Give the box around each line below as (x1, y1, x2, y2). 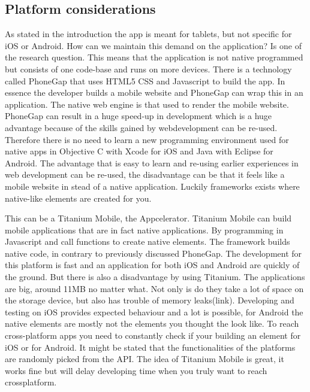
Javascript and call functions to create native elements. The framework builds (5, 235, 290, 248)
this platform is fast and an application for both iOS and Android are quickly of (5, 259, 300, 271)
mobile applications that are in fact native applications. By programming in (5, 223, 284, 236)
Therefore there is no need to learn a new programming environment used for (5, 133, 289, 145)
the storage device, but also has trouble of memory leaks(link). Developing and (5, 294, 294, 306)
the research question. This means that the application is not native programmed (5, 51, 303, 63)
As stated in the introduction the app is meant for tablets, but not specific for (5, 28, 292, 40)
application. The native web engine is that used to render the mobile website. (5, 98, 289, 110)
